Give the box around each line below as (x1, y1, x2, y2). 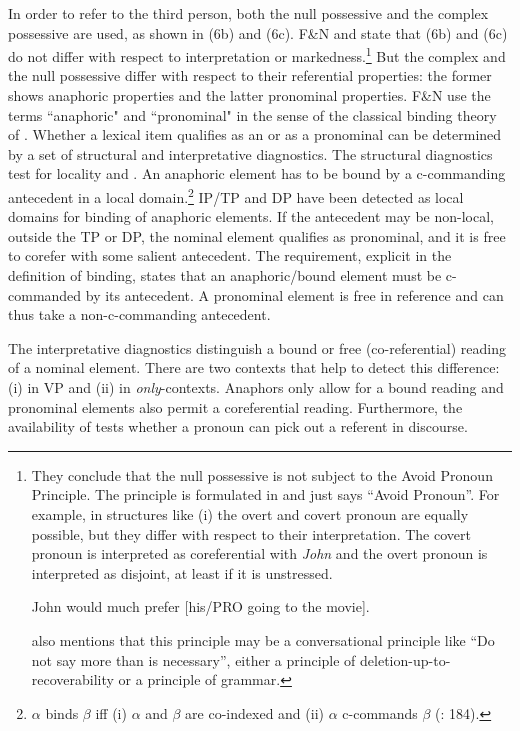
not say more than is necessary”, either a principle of (31, 649, 356, 670)
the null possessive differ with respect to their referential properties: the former (8, 65, 492, 86)
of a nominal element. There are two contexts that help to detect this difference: (8, 357, 500, 378)
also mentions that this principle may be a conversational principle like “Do (31, 629, 495, 650)
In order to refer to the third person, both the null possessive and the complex (8, 3, 489, 23)
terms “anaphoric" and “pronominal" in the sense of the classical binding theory (8, 104, 497, 125)
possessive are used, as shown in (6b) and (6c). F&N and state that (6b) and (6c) (8, 22, 508, 43)
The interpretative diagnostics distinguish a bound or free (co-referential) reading (8, 337, 507, 358)
